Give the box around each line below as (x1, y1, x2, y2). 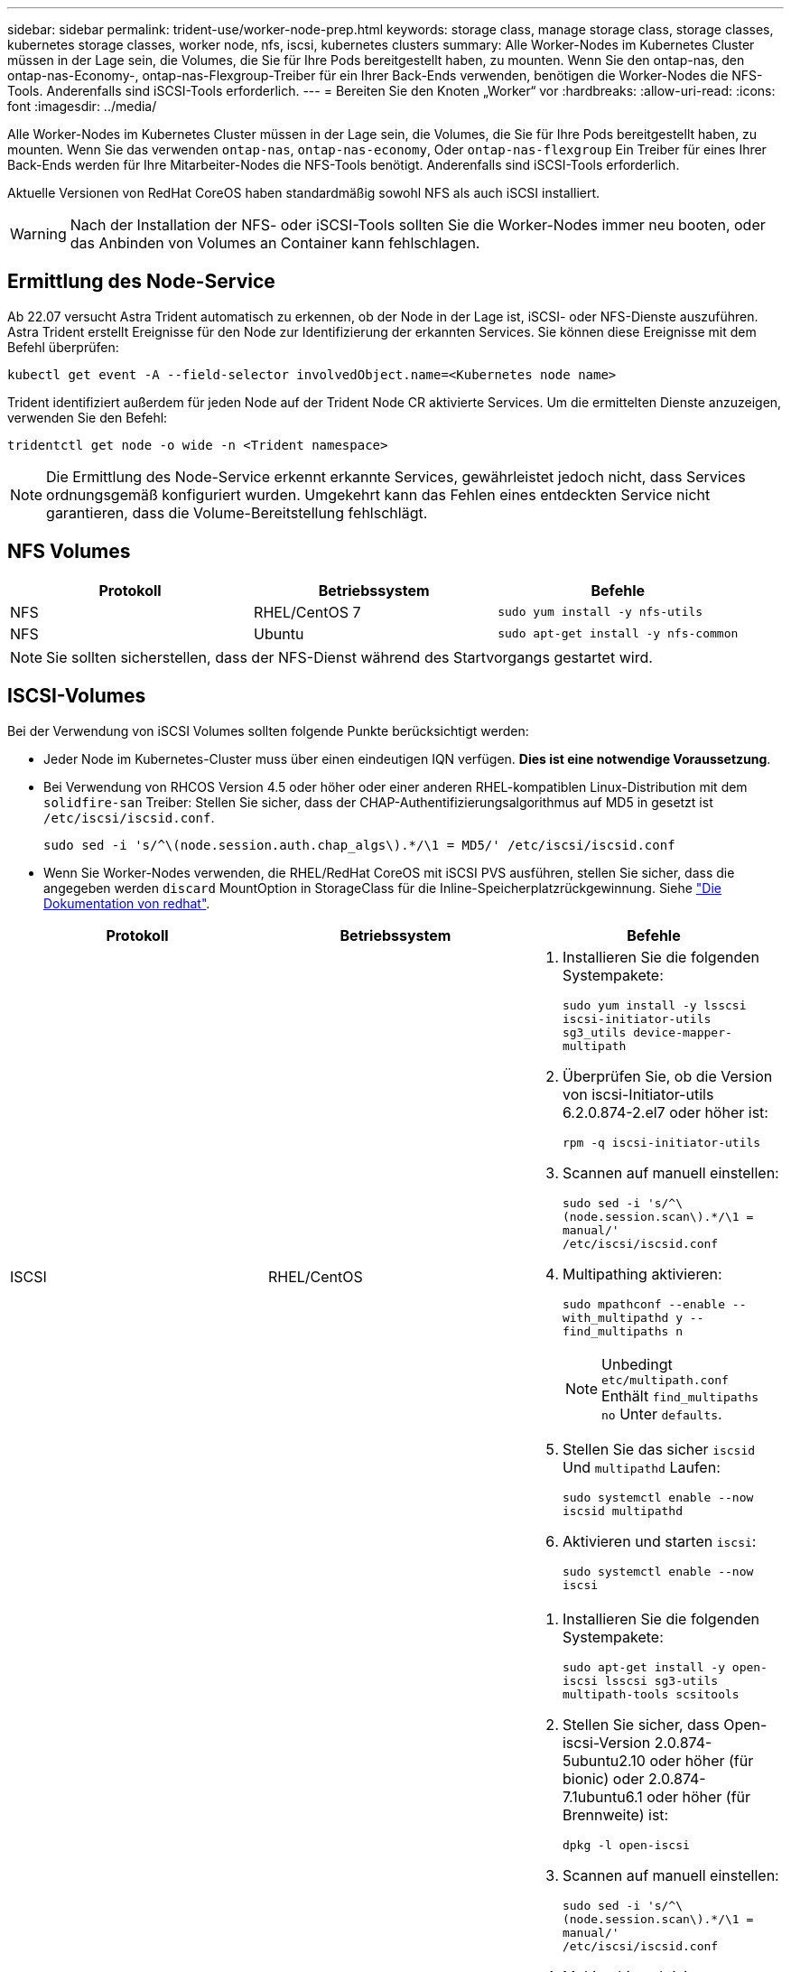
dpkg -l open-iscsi (562, 1837, 690, 1852)
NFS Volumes (7, 540, 131, 563)
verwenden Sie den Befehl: (7, 409, 168, 425)
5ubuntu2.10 (562, 1751, 646, 1770)
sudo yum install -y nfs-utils (498, 605, 703, 619)
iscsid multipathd (562, 1503, 684, 1518)
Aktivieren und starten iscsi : (562, 1531, 757, 1550)
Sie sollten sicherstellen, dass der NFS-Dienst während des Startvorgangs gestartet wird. (46, 647, 653, 666)
